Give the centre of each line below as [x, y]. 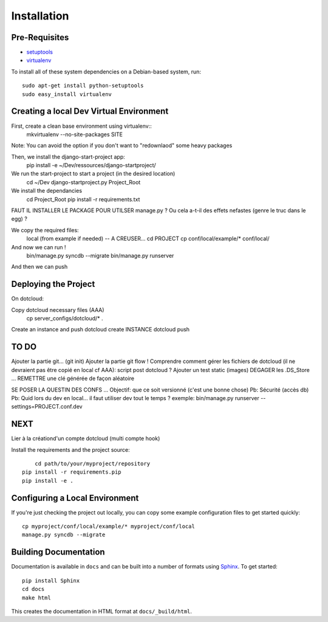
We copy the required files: [45, 230]
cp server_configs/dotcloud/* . [65, 319]
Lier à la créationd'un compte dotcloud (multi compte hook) [86, 438]
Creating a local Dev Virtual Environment [90, 112]
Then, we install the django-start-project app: [68, 157]
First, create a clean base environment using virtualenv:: [81, 126]
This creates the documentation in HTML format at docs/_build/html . [102, 611]
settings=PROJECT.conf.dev [47, 407]
